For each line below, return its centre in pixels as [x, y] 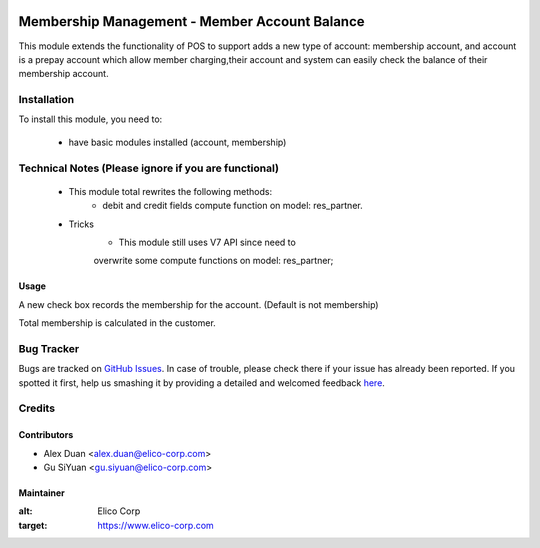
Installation [46, 100]
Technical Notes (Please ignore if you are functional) [149, 168]
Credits [36, 408]
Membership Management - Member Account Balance [191, 21]
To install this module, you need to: [90, 119]
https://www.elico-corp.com [155, 525]
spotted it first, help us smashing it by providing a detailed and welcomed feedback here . [201, 382]
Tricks [81, 224]
